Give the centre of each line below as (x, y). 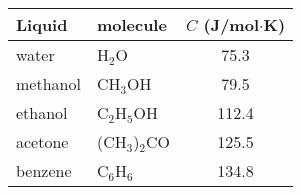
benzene (44, 170)
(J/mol (231, 24)
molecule (131, 24)
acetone (42, 141)
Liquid (42, 24)
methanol (48, 83)
